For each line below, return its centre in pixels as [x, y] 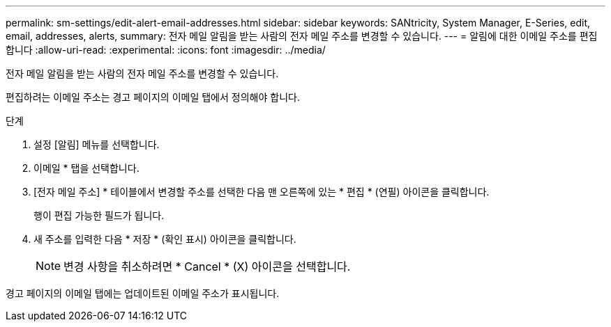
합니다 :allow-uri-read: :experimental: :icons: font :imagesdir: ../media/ [166, 50]
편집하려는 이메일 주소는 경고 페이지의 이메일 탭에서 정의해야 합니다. [153, 97]
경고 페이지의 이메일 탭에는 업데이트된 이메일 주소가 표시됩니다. [143, 293]
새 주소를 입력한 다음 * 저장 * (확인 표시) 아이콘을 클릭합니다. [165, 239]
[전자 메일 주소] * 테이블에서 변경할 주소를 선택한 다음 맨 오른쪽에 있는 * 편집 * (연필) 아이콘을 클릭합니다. [262, 192]
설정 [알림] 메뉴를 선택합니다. [97, 144]
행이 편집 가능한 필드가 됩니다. [99, 215]
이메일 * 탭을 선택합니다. [86, 168]
